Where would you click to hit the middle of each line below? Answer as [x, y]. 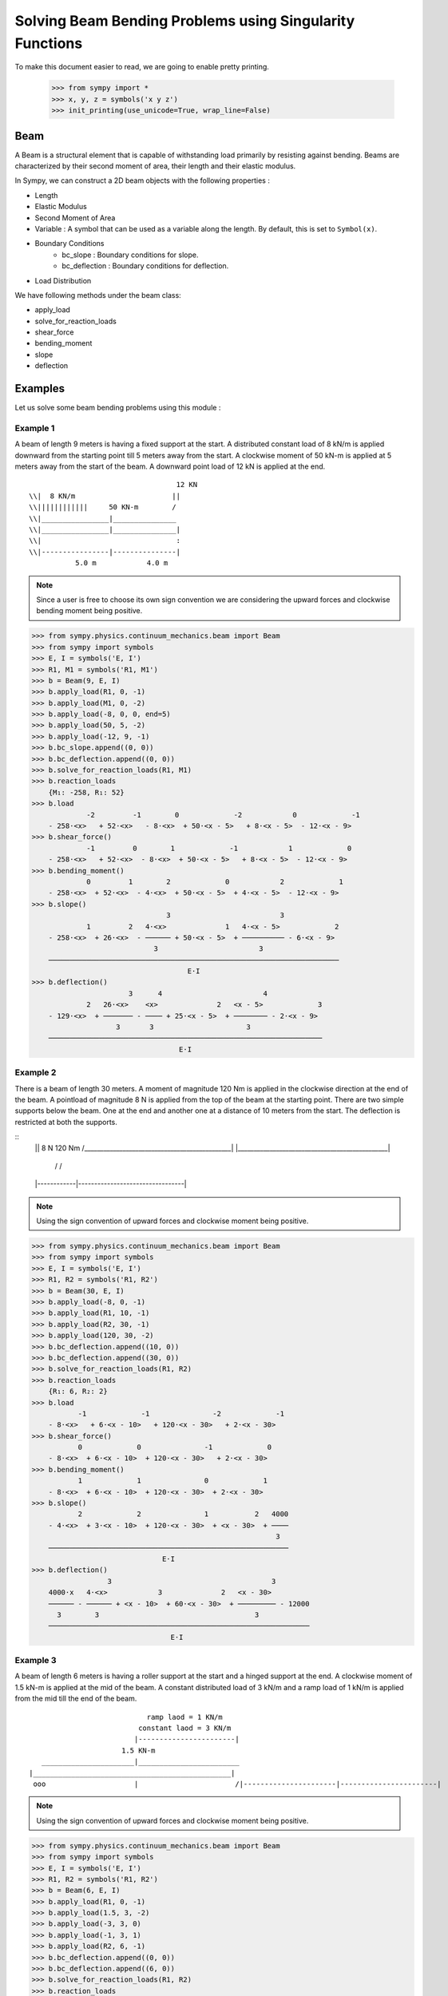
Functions [49, 43]
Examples [40, 388]
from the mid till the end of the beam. [76, 1699]
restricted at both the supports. [66, 1122]
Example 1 [35, 428]
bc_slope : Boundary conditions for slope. [130, 255]
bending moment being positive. [89, 611]
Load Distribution [63, 280]
